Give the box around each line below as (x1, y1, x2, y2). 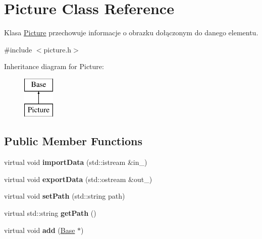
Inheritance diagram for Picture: (4, 61, 104, 72)
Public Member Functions (4, 133, 142, 149)
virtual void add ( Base (4, 224, 75, 235)
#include (4, 44, 32, 54)
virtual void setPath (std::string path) (4, 191, 125, 201)
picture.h (43, 44, 72, 54)
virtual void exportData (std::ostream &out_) (4, 173, 152, 184)
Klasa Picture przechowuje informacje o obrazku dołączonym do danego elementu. (4, 27, 258, 38)
